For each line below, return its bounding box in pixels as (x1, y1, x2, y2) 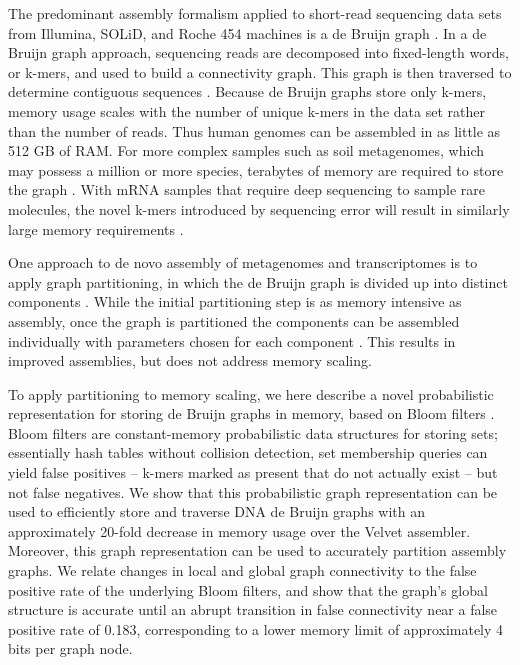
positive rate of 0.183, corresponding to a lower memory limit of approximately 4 (8, 618, 504, 639)
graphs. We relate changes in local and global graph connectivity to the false (8, 560, 477, 581)
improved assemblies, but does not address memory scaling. (8, 350, 372, 371)
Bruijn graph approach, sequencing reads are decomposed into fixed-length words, (8, 42, 509, 63)
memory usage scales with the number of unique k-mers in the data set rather (8, 100, 485, 121)
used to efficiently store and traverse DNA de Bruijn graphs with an (8, 501, 425, 522)
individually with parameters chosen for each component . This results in (8, 330, 456, 351)
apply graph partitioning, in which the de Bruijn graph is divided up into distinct (8, 271, 508, 292)
